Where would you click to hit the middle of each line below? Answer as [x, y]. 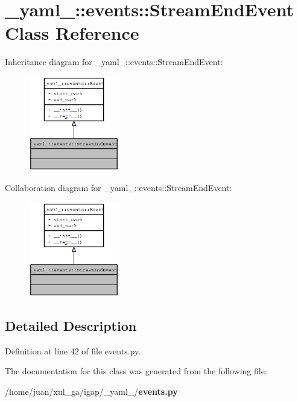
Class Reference [72, 33]
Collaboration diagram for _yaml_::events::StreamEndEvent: [119, 187]
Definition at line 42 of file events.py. [73, 350]
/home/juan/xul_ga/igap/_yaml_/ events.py [91, 391]
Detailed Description [71, 326]
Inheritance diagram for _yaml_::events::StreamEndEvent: [114, 62]
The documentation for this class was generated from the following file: [136, 371]
